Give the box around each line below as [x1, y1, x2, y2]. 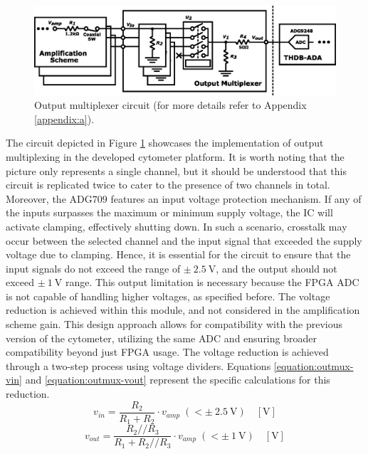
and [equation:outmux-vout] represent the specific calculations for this [25, 372, 330, 387]
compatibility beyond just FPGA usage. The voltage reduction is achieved [6, 344, 329, 359]
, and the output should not [216, 260, 337, 275]
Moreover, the [6, 191, 66, 206]
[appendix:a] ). [34, 111, 95, 126]
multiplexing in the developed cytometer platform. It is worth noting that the [6, 149, 345, 164]
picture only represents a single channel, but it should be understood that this [6, 163, 347, 178]
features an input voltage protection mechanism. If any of [110, 191, 362, 206]
